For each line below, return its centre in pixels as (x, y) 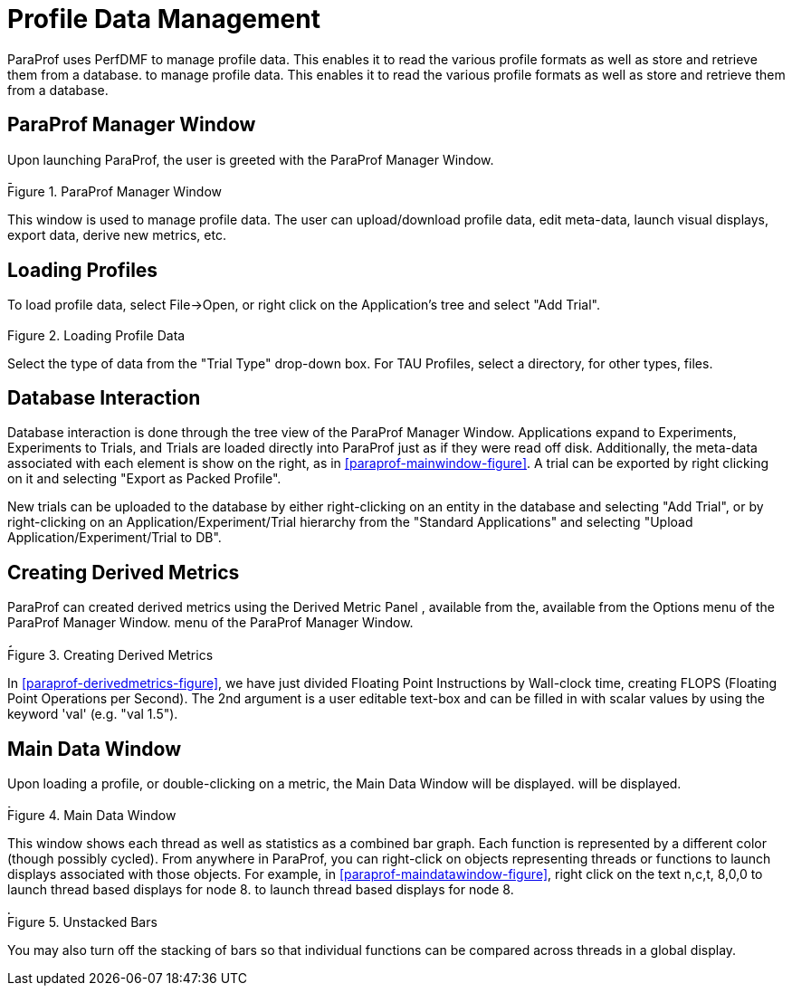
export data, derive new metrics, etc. (117, 235)
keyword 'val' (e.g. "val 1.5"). (93, 714)
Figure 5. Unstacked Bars (82, 921)
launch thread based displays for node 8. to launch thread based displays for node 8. (261, 889)
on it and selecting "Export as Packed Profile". (144, 479)
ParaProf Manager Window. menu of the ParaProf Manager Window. (210, 623)
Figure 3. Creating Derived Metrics (110, 655)
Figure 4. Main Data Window (92, 815)
